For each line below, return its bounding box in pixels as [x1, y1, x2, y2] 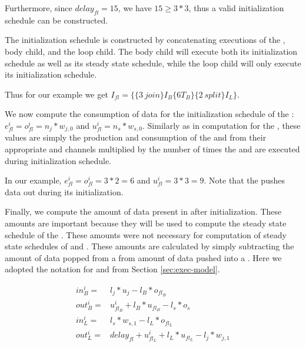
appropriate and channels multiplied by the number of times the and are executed [5, 143, 300, 155]
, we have [118, 2, 152, 14]
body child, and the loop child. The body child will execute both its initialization [5, 45, 298, 57]
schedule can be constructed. [5, 14, 108, 26]
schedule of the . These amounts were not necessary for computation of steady [5, 228, 287, 241]
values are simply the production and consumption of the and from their [5, 131, 267, 144]
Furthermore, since [5, 2, 72, 14]
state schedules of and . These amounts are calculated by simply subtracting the [5, 240, 294, 252]
